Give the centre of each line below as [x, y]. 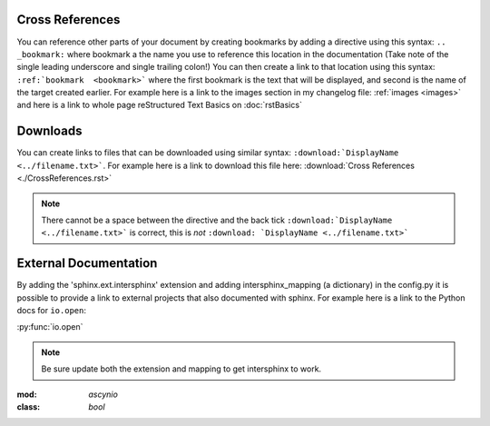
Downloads [49, 131]
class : [29, 406]
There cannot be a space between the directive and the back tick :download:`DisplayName [217, 220]
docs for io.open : [51, 311]
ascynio [103, 394]
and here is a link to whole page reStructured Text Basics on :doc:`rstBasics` [160, 105]
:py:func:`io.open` [50, 327]
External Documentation [87, 263]
